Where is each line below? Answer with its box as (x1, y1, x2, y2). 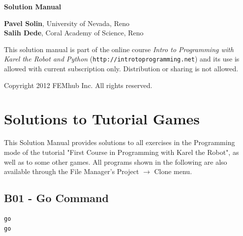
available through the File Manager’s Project (4, 166, 139, 177)
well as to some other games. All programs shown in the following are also (4, 156, 227, 167)
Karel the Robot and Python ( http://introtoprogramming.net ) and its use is (4, 54, 240, 64)
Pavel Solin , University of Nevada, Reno (4, 18, 129, 28)
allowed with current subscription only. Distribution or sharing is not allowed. (4, 63, 239, 74)
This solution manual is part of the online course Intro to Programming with (4, 44, 234, 54)
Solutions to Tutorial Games (4, 109, 200, 129)
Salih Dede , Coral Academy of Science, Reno (4, 28, 144, 38)
